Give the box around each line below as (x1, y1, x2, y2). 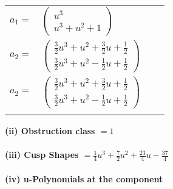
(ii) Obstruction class (5, 124, 95, 137)
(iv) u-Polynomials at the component (5, 172, 163, 185)
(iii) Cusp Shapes (5, 148, 79, 161)
